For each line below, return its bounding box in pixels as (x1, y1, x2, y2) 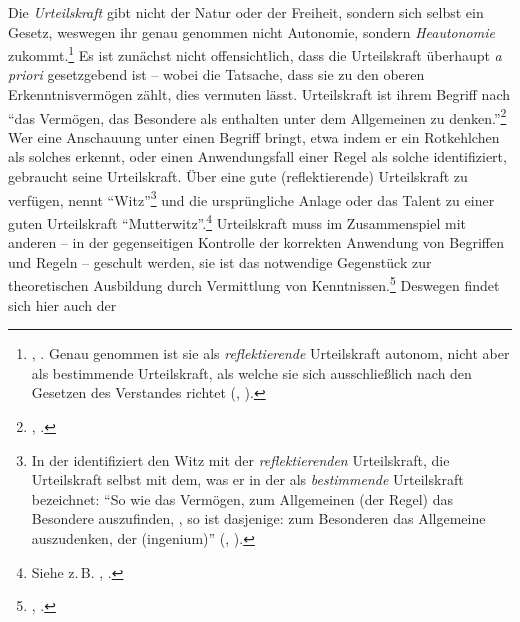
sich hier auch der (8, 294, 117, 315)
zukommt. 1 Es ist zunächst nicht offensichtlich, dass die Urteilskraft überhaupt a (8, 42, 502, 65)
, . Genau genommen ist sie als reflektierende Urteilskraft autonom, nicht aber (31, 343, 510, 364)
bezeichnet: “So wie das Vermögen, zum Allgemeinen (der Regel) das (31, 488, 453, 509)
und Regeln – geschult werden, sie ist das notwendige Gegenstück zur (8, 251, 432, 272)
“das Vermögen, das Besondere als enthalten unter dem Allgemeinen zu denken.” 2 (8, 104, 507, 128)
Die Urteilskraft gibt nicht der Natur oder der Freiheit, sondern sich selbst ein (8, 2, 484, 22)
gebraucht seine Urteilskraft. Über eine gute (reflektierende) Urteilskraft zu (8, 166, 468, 187)
